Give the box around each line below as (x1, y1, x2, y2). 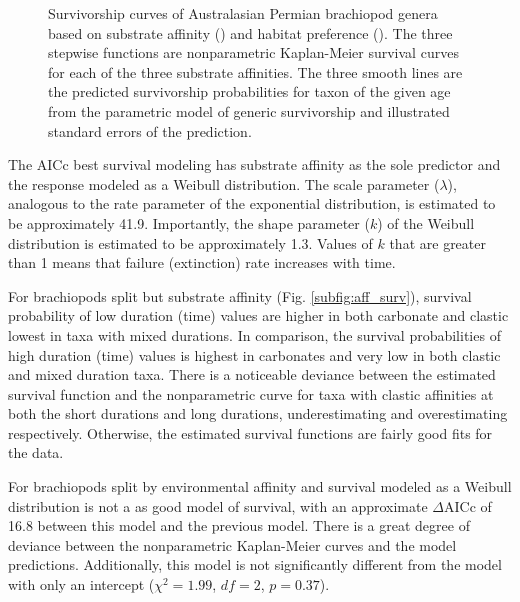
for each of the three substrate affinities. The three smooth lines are (48, 61, 463, 82)
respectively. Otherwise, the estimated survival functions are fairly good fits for (8, 422, 493, 443)
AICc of (444, 495, 492, 516)
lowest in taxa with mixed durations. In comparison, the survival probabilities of (8, 324, 501, 345)
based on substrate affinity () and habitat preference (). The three (48, 22, 453, 43)
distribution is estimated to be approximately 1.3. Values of (8, 232, 373, 253)
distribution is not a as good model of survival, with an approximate (8, 495, 428, 516)
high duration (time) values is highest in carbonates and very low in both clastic (8, 344, 501, 365)
